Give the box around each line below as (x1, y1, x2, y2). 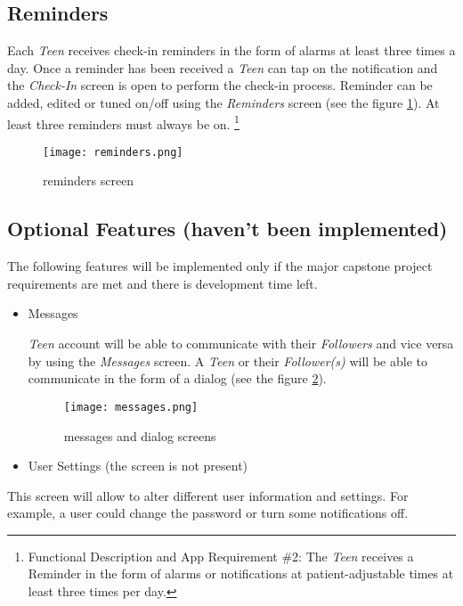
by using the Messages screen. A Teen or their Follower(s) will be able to (28, 351, 427, 370)
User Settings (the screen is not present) (28, 456, 248, 475)
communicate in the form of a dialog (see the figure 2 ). (28, 369, 327, 388)
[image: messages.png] (63, 400, 199, 414)
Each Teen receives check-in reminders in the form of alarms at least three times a (7, 41, 456, 60)
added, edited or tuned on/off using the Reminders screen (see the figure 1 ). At (7, 93, 440, 111)
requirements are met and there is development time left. (7, 274, 318, 292)
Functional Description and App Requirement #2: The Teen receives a (28, 546, 414, 565)
